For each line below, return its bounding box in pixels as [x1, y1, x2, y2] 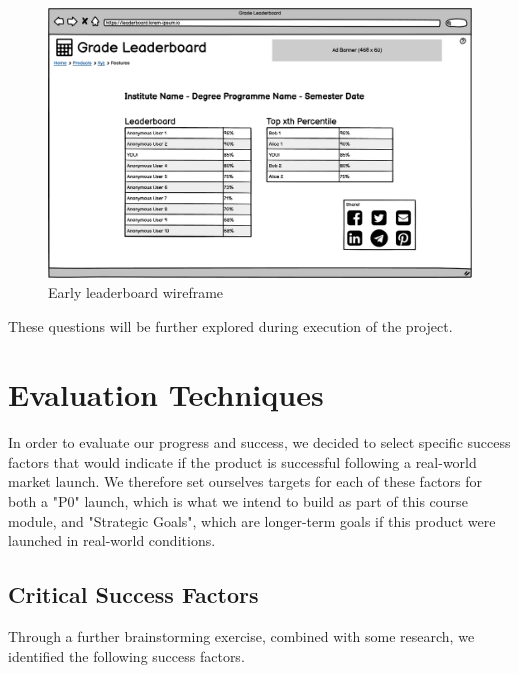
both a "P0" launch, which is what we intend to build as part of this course [8, 491, 468, 512]
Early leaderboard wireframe [48, 281, 224, 302]
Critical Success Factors [8, 579, 259, 610]
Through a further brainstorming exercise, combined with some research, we [8, 626, 475, 647]
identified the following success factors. [8, 645, 245, 666]
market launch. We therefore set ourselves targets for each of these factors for [8, 471, 482, 492]
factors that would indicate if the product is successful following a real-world [8, 451, 477, 472]
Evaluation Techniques [8, 374, 324, 415]
